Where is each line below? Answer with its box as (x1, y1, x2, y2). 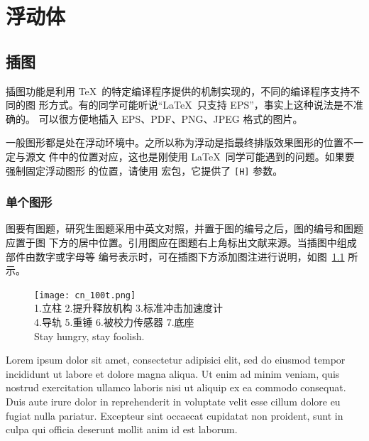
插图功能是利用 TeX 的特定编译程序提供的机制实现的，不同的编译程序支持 (6, 83, 351, 98)
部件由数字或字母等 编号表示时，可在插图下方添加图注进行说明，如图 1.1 (6, 249, 345, 263)
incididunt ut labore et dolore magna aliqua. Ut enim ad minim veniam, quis (6, 366, 340, 381)
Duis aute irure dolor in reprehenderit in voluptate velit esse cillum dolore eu (6, 394, 341, 409)
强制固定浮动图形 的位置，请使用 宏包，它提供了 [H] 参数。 (6, 163, 283, 178)
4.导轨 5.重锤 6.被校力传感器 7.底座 (34, 315, 194, 330)
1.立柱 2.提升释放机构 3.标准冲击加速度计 (34, 300, 223, 315)
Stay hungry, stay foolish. (34, 328, 145, 343)
